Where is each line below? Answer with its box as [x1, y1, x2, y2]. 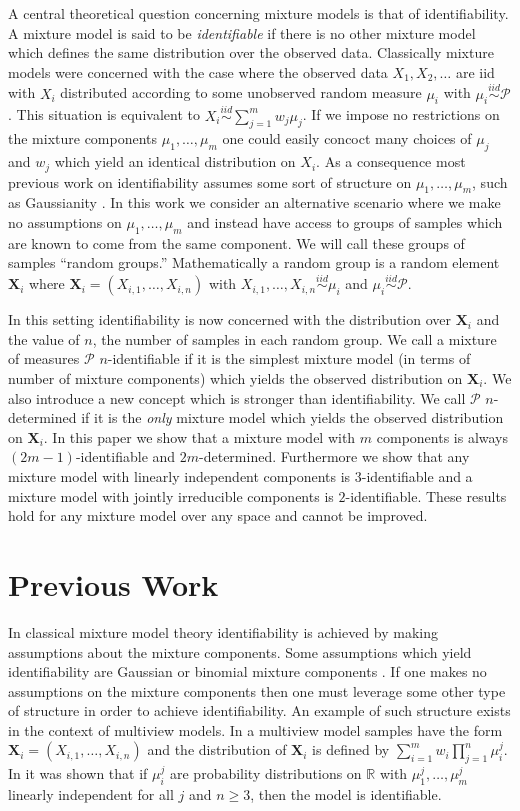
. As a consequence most [316, 151, 466, 172]
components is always [376, 426, 509, 447]
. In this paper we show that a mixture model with [43, 426, 356, 447]
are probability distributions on [169, 763, 362, 784]
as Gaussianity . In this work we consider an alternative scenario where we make [8, 192, 501, 213]
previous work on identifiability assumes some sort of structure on [8, 171, 412, 192]
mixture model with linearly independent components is [8, 466, 351, 486]
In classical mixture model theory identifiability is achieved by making [8, 621, 439, 642]
